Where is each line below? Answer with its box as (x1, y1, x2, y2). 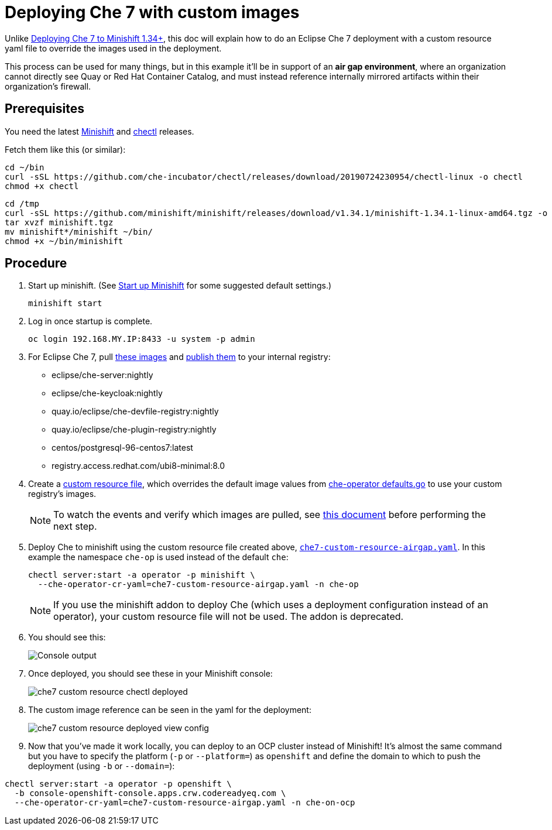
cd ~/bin (5, 162, 44, 172)
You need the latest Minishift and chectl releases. (5, 126, 194, 136)
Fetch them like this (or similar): (5, 144, 126, 155)
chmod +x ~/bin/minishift (5, 236, 124, 246)
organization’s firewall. (5, 81, 91, 91)
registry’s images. (28, 489, 97, 499)
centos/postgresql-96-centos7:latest (52, 443, 193, 453)
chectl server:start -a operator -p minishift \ (28, 570, 255, 580)
